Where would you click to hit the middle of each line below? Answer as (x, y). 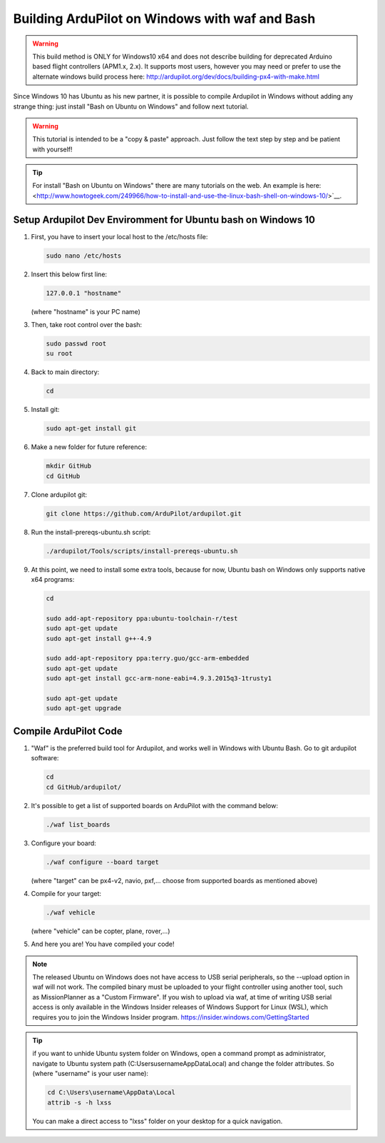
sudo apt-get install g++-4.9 (99, 638)
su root (59, 354)
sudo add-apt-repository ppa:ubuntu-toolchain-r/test (142, 618)
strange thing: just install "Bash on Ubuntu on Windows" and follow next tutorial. (131, 106)
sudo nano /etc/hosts (84, 256)
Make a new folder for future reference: (89, 447)
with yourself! (52, 149)
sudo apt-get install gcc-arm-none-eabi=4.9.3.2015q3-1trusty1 (159, 679)
